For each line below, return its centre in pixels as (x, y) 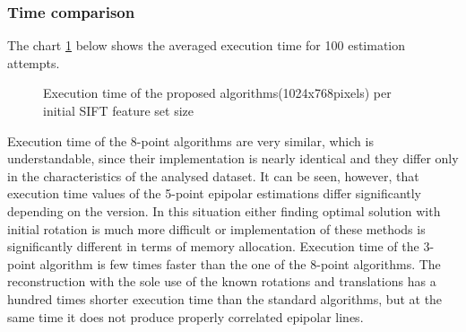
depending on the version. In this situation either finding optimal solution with (224, 210)
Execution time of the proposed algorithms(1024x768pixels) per (217, 93)
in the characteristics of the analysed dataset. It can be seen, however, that (213, 175)
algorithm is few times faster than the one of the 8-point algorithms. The (240, 263)
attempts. (34, 62)
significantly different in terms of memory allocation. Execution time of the (213, 246)
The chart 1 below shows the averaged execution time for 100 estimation (207, 45)
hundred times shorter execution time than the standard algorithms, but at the (225, 298)
